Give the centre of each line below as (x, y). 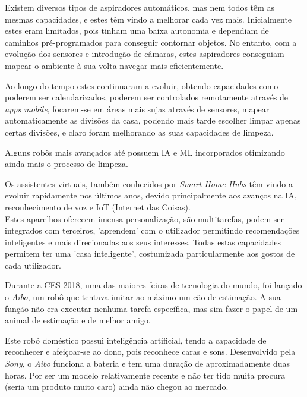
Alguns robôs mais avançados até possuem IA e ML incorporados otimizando (145, 152)
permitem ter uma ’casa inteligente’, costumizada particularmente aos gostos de (150, 253)
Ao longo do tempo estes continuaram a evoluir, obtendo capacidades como (142, 85)
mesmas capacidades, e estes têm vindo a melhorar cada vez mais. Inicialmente (148, 19)
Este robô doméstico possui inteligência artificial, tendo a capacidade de (136, 340)
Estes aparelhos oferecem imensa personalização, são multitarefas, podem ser (144, 218)
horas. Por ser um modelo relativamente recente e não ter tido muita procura (145, 375)
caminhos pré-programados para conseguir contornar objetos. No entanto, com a (151, 42)
